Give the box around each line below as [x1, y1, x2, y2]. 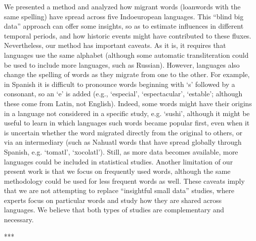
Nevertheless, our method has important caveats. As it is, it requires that [4, 40, 226, 50]
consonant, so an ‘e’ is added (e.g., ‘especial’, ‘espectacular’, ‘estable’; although [4, 88, 243, 99]
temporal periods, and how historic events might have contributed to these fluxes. [4, 30, 252, 40]
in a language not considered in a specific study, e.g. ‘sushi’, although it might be [4, 108, 250, 118]
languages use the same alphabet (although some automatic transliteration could [4, 49, 249, 60]
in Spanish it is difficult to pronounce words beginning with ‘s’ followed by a [4, 79, 235, 89]
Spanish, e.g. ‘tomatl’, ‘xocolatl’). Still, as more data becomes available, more [4, 146, 238, 157]
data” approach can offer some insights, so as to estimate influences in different [4, 21, 244, 31]
